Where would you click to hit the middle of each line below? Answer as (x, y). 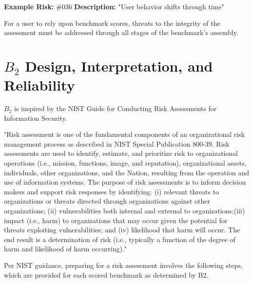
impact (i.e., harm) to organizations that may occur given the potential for (116, 220)
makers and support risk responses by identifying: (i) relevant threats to (112, 191)
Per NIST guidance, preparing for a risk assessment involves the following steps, (123, 265)
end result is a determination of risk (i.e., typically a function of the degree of (120, 239)
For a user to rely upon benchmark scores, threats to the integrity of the (112, 23)
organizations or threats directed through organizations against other (107, 201)
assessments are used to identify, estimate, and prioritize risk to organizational (121, 153)
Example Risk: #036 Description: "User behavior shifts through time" (114, 6)
